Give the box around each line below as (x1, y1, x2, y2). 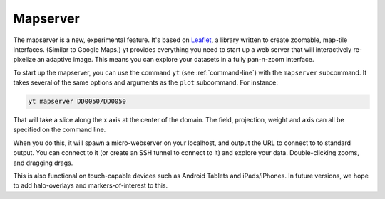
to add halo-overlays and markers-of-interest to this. (13, 181, 168, 190)
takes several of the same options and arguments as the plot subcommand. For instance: (13, 78, 278, 87)
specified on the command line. (13, 125, 106, 134)
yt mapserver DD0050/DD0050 (28, 97, 126, 106)
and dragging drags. (13, 158, 73, 167)
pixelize (13, 55, 36, 64)
